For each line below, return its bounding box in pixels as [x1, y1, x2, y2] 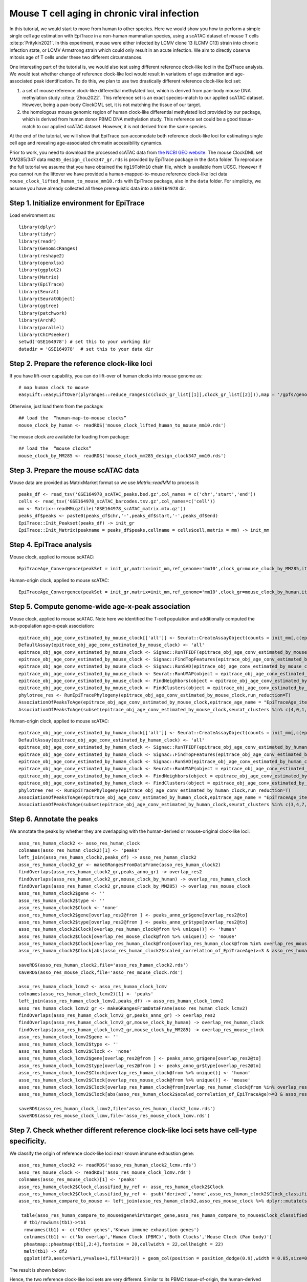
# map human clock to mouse [18, 385, 89, 390]
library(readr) [18, 238, 57, 244]
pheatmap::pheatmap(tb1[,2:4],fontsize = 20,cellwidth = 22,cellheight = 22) [24, 1241, 224, 1247]
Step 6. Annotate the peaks [9, 815, 98, 824]
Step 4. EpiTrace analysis [9, 540, 92, 549]
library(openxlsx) [18, 260, 65, 266]
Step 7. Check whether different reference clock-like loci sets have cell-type [9, 1126, 257, 1135]
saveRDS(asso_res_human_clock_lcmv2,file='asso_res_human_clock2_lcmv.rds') [18, 1106, 216, 1112]
